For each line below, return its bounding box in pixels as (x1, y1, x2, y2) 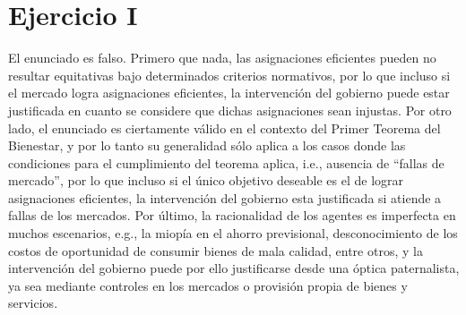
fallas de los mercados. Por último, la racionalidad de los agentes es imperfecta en (8, 206, 456, 225)
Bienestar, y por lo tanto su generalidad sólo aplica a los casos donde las (8, 136, 406, 155)
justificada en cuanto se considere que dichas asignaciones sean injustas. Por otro (8, 100, 452, 119)
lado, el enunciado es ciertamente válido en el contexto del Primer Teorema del (8, 118, 441, 137)
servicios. (8, 294, 58, 312)
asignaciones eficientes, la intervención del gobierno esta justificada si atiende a (8, 188, 442, 207)
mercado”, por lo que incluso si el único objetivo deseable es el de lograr (8, 171, 404, 190)
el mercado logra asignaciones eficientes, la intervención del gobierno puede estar (8, 83, 450, 102)
